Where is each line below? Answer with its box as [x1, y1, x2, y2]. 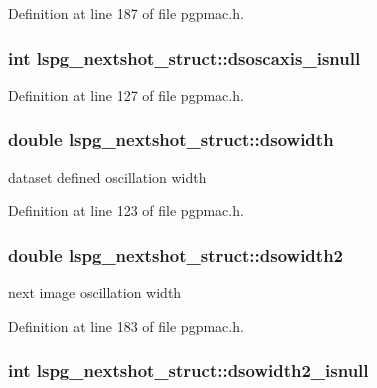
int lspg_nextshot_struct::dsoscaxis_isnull [8, 45, 361, 70]
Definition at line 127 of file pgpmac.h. [8, 84, 244, 105]
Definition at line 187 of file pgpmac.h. [8, 3, 244, 23]
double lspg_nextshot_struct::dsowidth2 [8, 242, 343, 267]
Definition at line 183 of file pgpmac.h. [8, 315, 244, 336]
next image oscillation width [8, 282, 182, 303]
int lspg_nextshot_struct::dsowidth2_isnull [8, 358, 369, 383]
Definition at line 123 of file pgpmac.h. [8, 200, 244, 221]
